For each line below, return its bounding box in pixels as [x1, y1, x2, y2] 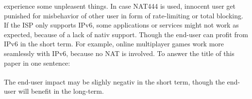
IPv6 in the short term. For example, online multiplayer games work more [4, 39, 224, 49]
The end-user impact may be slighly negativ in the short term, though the [4, 76, 225, 86]
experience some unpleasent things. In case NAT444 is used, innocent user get [4, 1, 235, 11]
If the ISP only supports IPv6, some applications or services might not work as [4, 20, 239, 30]
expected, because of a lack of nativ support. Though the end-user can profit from [4, 29, 248, 39]
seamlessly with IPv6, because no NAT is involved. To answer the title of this [4, 48, 235, 58]
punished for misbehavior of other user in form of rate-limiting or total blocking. [4, 10, 243, 20]
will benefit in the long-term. [18, 86, 104, 96]
